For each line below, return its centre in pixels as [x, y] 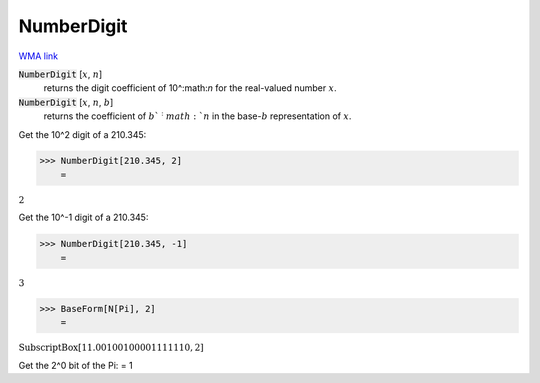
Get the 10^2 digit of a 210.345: [82, 134]
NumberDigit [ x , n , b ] [66, 102]
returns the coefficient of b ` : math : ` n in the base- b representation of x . [197, 115]
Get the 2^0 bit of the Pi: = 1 [76, 365]
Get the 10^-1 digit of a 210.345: [83, 217]
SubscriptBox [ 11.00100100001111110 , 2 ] [111, 348]
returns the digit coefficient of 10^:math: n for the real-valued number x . [190, 88]
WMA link [38, 56]
